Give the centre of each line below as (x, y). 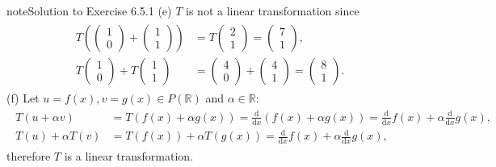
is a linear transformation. (129, 156)
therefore (29, 156)
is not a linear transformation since (273, 10)
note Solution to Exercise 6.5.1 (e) (89, 10)
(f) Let (23, 97)
